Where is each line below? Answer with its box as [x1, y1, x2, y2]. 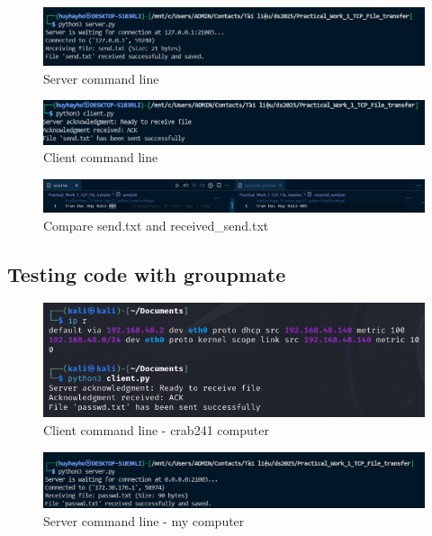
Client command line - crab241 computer [43, 420, 269, 439]
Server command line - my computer [43, 511, 245, 530]
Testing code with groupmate [7, 259, 286, 287]
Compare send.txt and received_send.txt [43, 215, 269, 234]
